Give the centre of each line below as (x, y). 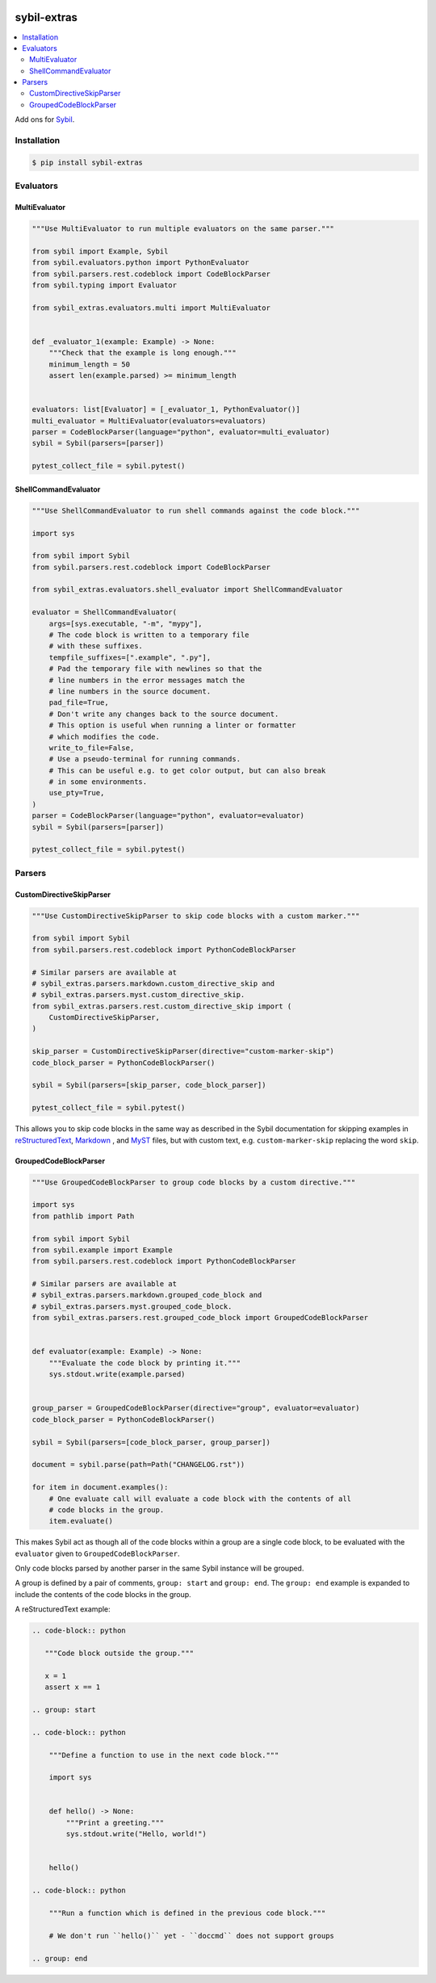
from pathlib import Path (83, 1216)
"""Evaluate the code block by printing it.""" (145, 1363)
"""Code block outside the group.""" (119, 1653)
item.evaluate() (81, 1521)
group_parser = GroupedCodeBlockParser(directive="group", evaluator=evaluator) (196, 1408)
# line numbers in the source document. (130, 691)
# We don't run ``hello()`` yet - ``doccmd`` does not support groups (192, 1935)
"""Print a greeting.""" (115, 1822)
